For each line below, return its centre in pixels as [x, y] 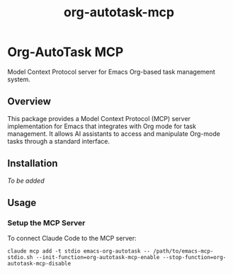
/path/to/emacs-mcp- [183, 251]
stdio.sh [20, 258]
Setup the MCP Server [46, 222]
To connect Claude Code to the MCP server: [72, 239]
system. [19, 79]
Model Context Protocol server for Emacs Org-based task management [112, 72]
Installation [33, 164]
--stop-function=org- [194, 258]
